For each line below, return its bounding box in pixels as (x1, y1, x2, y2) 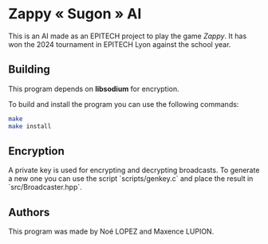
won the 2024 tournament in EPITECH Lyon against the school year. (8, 39, 231, 49)
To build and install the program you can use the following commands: (8, 99, 239, 108)
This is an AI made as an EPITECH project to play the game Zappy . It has (8, 31, 247, 41)
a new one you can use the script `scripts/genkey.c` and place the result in (8, 174, 254, 183)
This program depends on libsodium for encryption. (8, 84, 179, 93)
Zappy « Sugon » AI (8, 5, 142, 23)
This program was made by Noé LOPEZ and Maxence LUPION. (8, 226, 215, 236)
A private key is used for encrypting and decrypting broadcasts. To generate (8, 165, 260, 175)
